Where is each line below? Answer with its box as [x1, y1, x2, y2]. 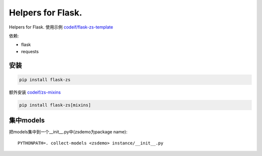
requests [21, 48, 39, 54]
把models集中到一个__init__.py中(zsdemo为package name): [9, 129, 128, 135]
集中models [9, 116, 45, 125]
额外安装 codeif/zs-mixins [9, 89, 61, 95]
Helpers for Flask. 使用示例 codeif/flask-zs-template [9, 24, 114, 30]
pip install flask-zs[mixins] [19, 102, 91, 108]
